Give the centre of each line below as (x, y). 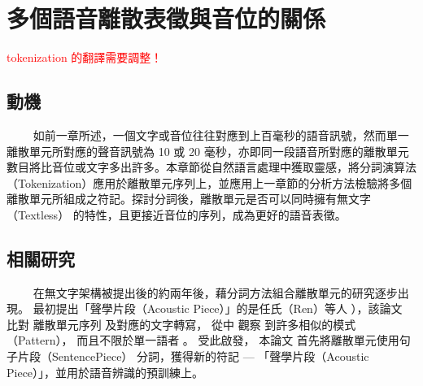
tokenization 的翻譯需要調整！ (85, 57)
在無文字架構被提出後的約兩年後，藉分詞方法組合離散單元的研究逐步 (215, 292)
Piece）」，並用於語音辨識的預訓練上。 (105, 372)
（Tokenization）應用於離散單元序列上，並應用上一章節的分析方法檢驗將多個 (209, 182)
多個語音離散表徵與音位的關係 (166, 18)
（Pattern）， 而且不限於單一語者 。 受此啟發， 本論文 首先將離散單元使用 (203, 340)
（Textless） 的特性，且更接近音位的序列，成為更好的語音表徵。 (177, 214)
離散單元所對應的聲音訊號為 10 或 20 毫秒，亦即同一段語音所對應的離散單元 (208, 151)
